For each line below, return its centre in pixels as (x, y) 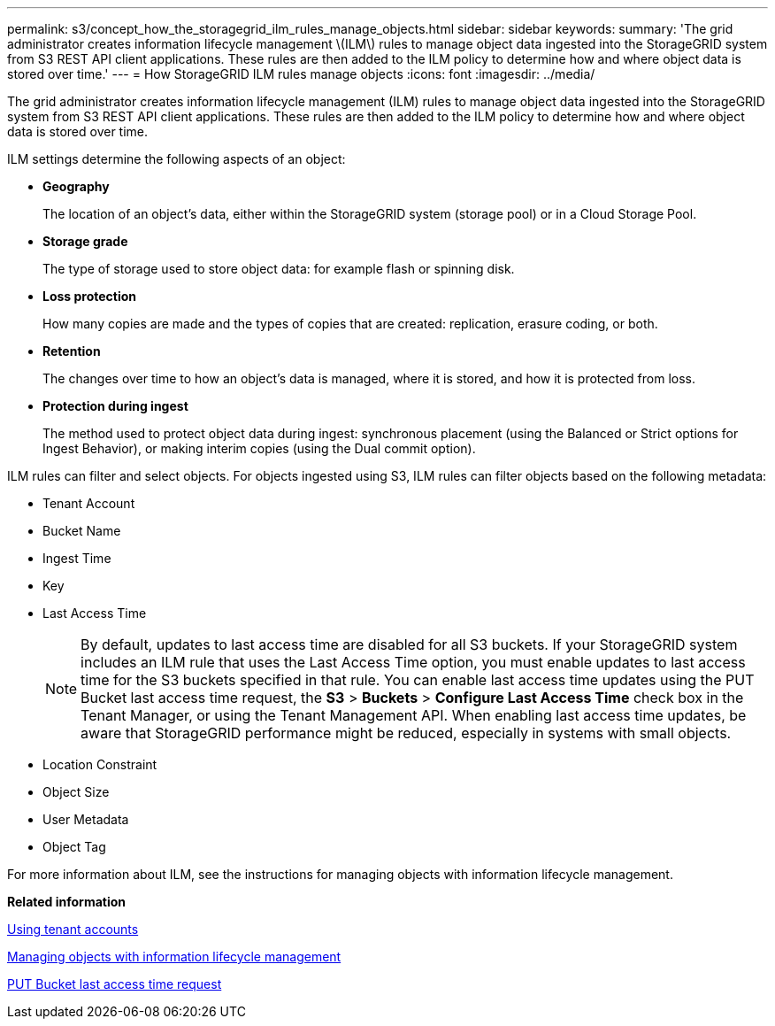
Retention (72, 351)
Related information (67, 902)
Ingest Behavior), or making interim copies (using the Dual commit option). (259, 448)
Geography (76, 186)
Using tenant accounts (73, 929)
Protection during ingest (115, 406)
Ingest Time (77, 558)
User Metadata (86, 819)
